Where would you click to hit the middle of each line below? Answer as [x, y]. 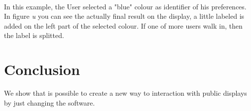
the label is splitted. [34, 35]
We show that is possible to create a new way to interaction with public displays [125, 93]
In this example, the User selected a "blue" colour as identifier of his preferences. [125, 6]
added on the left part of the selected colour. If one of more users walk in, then [123, 25]
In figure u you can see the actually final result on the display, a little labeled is [124, 16]
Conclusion [42, 69]
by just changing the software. [50, 102]
